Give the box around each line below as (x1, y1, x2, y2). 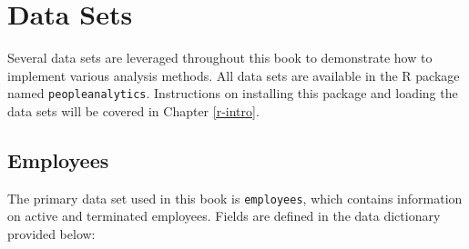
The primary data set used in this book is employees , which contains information (7, 188, 463, 207)
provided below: (7, 224, 96, 244)
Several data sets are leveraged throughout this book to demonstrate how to (7, 48, 433, 67)
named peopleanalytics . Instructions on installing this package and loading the (7, 84, 458, 103)
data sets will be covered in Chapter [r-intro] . (7, 101, 260, 120)
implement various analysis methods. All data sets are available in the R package (7, 65, 460, 85)
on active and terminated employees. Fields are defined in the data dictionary (7, 206, 441, 225)
